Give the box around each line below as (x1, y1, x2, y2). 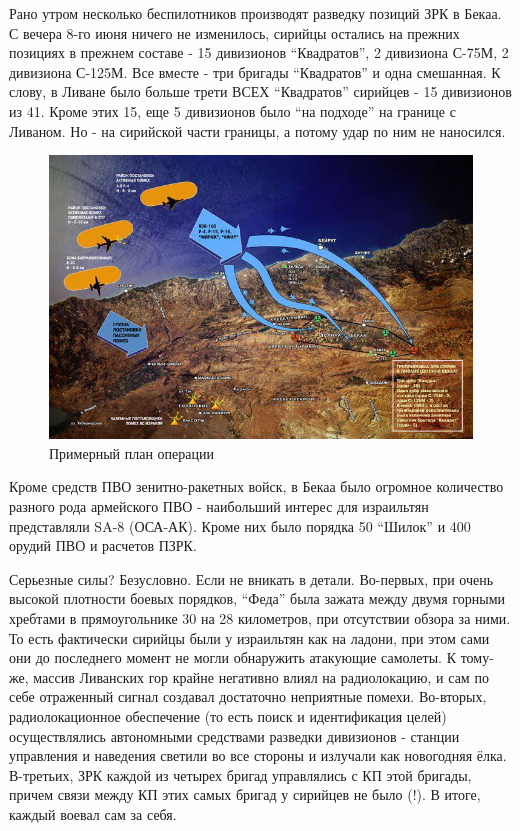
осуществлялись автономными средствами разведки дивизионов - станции (9, 725, 460, 746)
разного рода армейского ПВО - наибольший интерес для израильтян (9, 496, 429, 517)
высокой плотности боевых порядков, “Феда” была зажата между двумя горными (9, 588, 506, 609)
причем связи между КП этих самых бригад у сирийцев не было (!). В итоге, (9, 784, 481, 805)
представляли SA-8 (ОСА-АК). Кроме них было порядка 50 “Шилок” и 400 (9, 515, 471, 536)
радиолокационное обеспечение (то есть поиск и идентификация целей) (9, 705, 447, 726)
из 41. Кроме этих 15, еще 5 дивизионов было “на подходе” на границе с (9, 100, 456, 121)
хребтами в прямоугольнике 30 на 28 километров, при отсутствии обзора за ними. (9, 607, 511, 628)
